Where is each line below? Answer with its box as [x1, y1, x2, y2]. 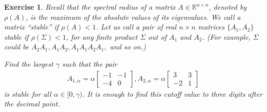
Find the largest [4, 58, 53, 69]
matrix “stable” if [4, 21, 59, 32]
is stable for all [4, 88, 51, 99]
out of [148, 31, 167, 42]
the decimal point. [4, 98, 60, 109]
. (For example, [202, 31, 251, 42]
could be [4, 41, 29, 52]
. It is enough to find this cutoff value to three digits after [82, 88, 262, 99]
